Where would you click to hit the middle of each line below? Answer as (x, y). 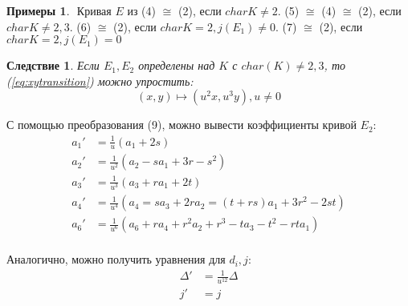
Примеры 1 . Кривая (59, 10)
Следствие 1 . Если (53, 65)
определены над (177, 65)
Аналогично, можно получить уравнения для (116, 259)
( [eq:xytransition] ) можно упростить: (100, 81)
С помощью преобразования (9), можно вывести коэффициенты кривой (182, 125)
